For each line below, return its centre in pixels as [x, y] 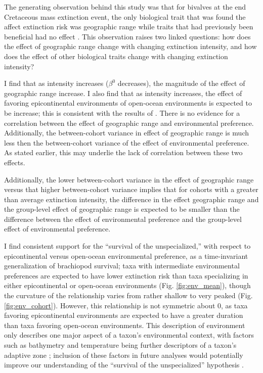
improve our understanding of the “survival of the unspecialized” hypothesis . [124, 365]
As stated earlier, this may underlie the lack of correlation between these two [123, 152]
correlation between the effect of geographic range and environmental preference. [129, 123]
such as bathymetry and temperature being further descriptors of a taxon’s [120, 345]
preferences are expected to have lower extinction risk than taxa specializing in [126, 275]
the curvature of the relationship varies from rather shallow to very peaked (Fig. [128, 295]
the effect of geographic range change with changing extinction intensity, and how [130, 46]
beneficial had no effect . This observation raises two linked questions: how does [127, 36]
